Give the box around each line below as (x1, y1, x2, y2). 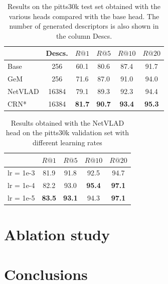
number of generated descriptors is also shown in (9, 21, 159, 31)
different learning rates (33, 137, 102, 148)
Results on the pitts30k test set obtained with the (7, 1, 161, 11)
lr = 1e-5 (8, 193, 35, 203)
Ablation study (4, 224, 110, 245)
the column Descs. (56, 30, 112, 41)
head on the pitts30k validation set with (6, 127, 129, 138)
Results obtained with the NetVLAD (11, 117, 124, 128)
